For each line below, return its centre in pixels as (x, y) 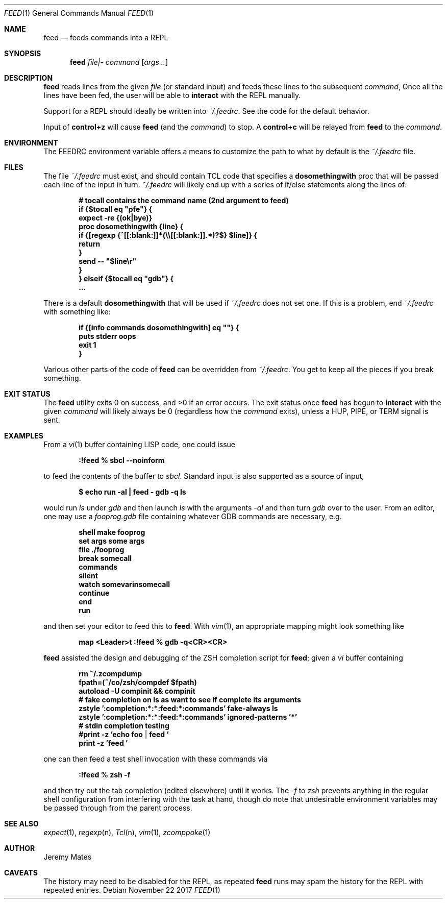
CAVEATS (21, 873)
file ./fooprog (102, 550)
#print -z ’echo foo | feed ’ (124, 734)
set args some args (112, 541)
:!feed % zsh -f (105, 775)
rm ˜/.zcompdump (110, 674)
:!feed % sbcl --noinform (122, 460)
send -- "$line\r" (108, 261)
